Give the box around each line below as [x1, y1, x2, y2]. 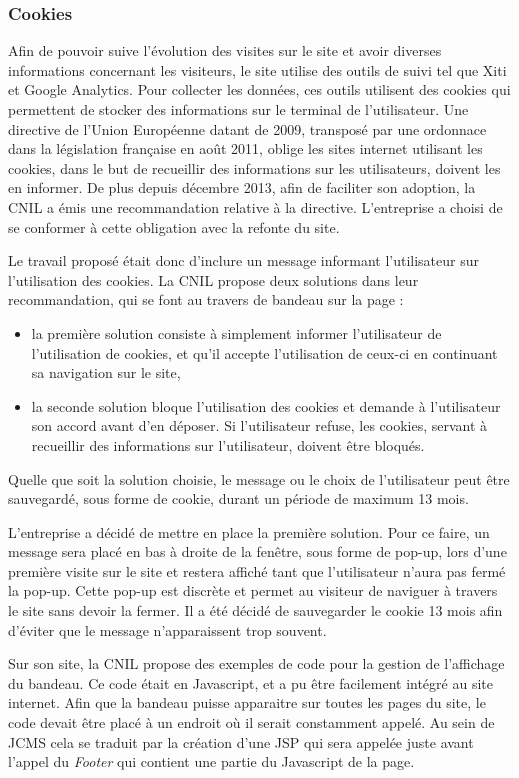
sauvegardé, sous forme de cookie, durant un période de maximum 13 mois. [8, 488, 469, 509]
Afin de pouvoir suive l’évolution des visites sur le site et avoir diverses [8, 40, 442, 61]
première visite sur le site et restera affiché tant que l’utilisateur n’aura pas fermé [8, 560, 506, 581]
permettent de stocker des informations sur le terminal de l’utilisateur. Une [8, 99, 469, 119]
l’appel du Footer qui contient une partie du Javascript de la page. [8, 751, 415, 772]
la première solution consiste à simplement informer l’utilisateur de [31, 322, 442, 343]
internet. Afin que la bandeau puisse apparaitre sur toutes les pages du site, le [8, 692, 486, 713]
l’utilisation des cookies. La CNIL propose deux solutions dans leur [8, 269, 419, 290]
